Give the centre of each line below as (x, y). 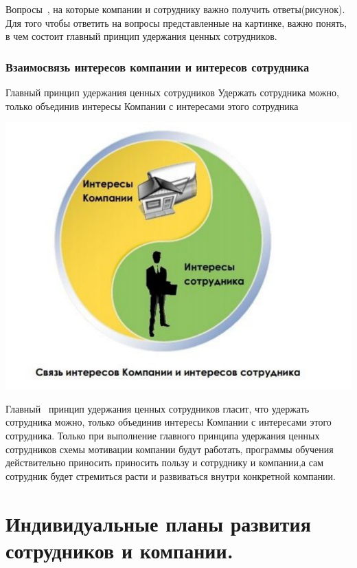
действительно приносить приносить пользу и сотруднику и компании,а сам (165, 462)
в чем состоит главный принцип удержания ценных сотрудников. (141, 36)
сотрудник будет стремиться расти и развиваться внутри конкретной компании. (171, 476)
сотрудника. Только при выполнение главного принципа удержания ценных (163, 435)
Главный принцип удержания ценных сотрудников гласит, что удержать (158, 408)
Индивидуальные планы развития (158, 523)
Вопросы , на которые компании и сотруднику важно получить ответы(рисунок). (175, 9)
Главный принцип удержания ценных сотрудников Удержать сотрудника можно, (172, 92)
